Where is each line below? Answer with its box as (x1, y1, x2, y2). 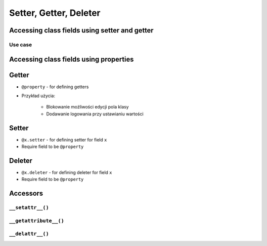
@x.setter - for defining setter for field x (21, 137, 107, 142)
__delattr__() (9, 231, 49, 237)
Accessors (9, 189, 44, 198)
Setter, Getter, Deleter (9, 7, 101, 18)
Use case (9, 41, 32, 48)
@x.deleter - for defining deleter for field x (21, 170, 112, 176)
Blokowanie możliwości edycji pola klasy (46, 104, 129, 110)
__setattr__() (9, 205, 49, 211)
